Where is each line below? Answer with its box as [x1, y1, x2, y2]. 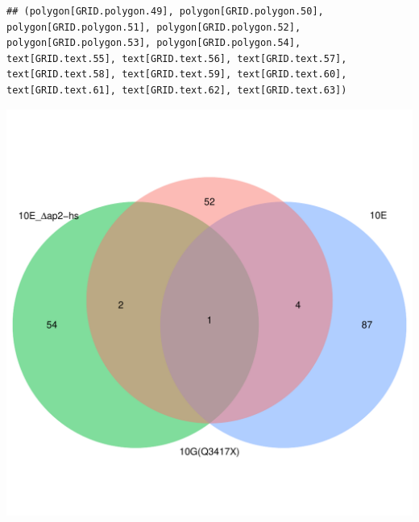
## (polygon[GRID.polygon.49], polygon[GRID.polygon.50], [6, 6, 324, 17]
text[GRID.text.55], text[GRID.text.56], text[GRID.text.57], [6, 52, 347, 64]
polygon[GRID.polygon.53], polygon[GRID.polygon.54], [6, 37, 301, 49]
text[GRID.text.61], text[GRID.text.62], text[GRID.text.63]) [6, 84, 347, 96]
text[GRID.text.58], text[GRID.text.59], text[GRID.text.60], [6, 68, 347, 81]
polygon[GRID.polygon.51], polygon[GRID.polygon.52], [6, 21, 301, 33]
